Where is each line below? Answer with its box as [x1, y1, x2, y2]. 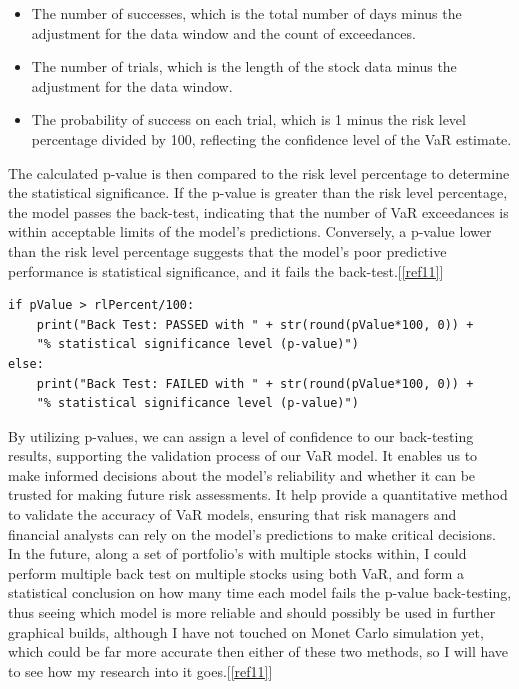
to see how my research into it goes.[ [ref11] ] [8, 660, 273, 681]
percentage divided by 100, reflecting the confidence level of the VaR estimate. [31, 128, 512, 149]
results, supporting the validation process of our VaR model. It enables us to [8, 445, 478, 466]
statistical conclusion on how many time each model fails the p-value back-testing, [8, 582, 512, 603]
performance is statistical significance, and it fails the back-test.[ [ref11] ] [8, 260, 444, 281]
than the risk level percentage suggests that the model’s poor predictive [8, 240, 447, 261]
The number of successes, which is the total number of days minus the [31, 3, 462, 23]
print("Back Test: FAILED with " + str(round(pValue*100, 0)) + [36, 376, 474, 391]
